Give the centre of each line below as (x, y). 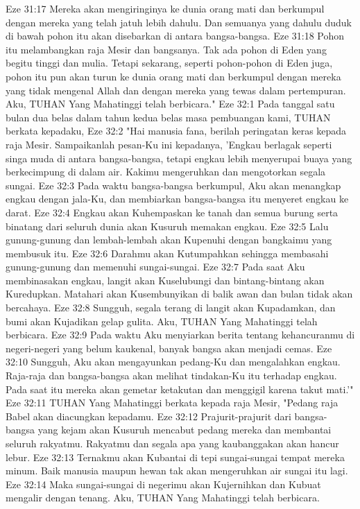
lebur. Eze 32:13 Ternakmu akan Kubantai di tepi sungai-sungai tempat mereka (175, 457)
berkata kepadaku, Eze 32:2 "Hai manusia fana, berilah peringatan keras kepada (176, 131)
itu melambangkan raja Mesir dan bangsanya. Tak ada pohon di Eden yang (166, 49)
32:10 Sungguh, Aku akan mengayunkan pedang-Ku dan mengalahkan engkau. (173, 362)
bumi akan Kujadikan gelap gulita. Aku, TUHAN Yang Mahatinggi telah (162, 321)
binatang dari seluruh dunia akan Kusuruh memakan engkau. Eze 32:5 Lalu (167, 226)
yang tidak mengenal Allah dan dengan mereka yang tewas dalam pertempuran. (176, 90)
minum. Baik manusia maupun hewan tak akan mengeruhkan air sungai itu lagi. (177, 471)
